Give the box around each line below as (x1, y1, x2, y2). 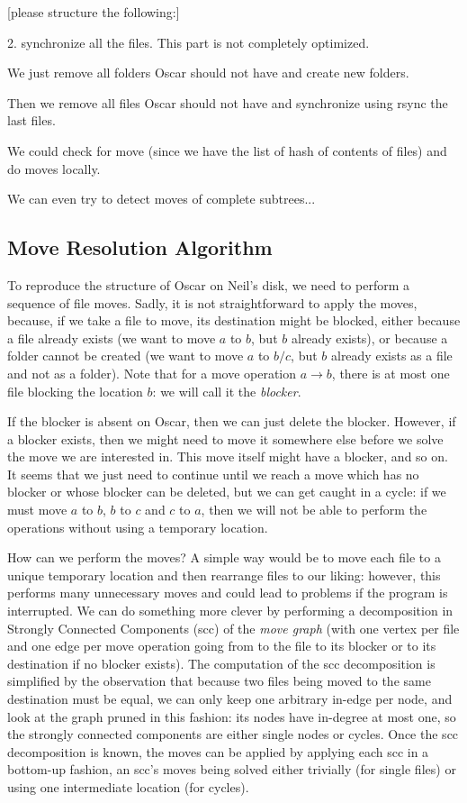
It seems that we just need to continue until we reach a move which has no (7, 464, 419, 483)
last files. (7, 111, 56, 130)
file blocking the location (7, 381, 143, 400)
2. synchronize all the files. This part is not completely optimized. (7, 32, 370, 51)
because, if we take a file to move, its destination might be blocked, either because (7, 311, 461, 330)
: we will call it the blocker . (152, 381, 301, 400)
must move (7, 500, 67, 519)
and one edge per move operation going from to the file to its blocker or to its (7, 636, 436, 655)
